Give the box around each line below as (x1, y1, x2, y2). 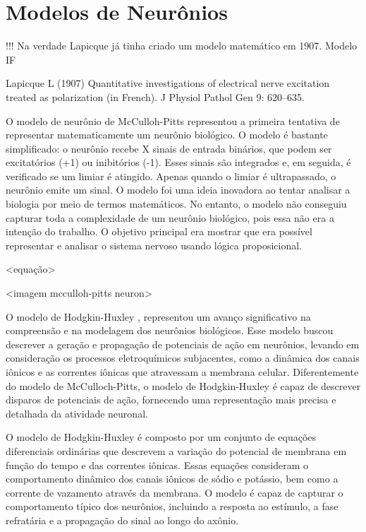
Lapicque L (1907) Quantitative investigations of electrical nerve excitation (6, 76, 330, 90)
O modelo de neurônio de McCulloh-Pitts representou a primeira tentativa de (6, 113, 340, 128)
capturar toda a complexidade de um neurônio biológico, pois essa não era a (6, 210, 334, 225)
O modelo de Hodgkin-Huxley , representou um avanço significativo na (6, 309, 311, 324)
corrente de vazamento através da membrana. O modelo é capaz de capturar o (6, 485, 343, 500)
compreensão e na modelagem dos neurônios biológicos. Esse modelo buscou (6, 323, 334, 338)
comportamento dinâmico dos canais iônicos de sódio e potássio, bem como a (6, 471, 338, 486)
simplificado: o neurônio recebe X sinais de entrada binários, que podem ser (6, 141, 332, 155)
